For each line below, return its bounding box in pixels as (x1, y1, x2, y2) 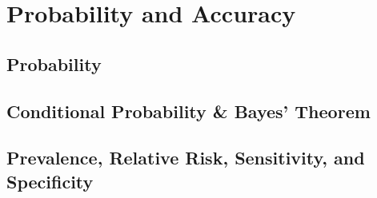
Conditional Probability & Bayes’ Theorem (6, 98, 371, 123)
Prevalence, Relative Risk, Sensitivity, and (6, 145, 365, 170)
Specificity (6, 168, 94, 193)
